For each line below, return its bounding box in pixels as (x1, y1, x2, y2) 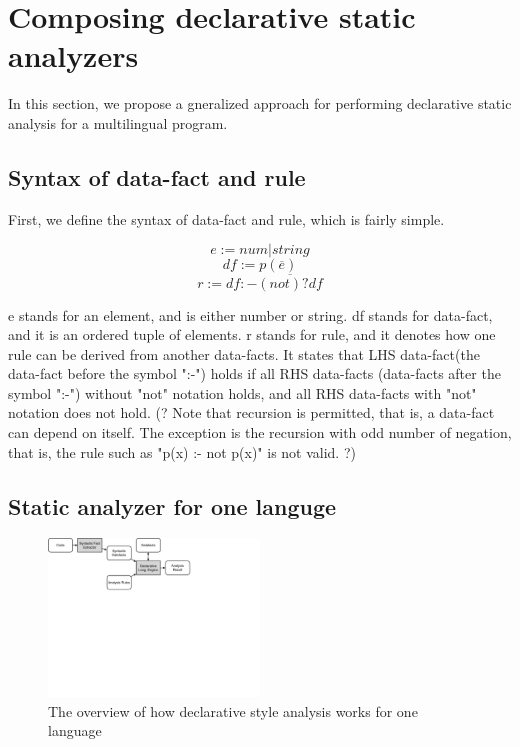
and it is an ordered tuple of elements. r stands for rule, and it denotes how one (8, 324, 496, 345)
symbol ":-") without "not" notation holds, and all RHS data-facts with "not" (8, 382, 477, 403)
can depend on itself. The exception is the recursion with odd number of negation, (8, 422, 512, 443)
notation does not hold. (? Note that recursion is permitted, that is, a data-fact (8, 402, 495, 423)
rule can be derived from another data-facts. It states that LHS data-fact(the (8, 343, 480, 364)
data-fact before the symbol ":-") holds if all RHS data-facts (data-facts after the (8, 363, 501, 384)
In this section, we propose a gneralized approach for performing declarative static (8, 93, 512, 114)
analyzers (8, 35, 139, 76)
